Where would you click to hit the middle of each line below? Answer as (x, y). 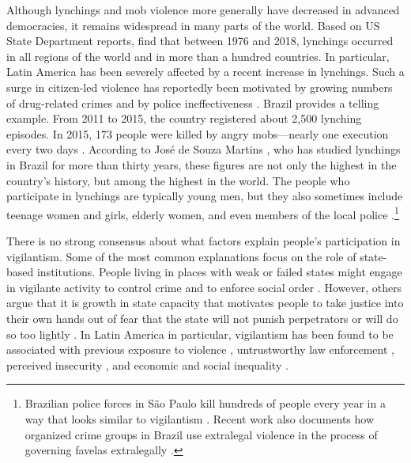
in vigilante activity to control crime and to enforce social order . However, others (204, 287)
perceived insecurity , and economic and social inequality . (147, 364)
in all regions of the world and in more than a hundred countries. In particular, (198, 56)
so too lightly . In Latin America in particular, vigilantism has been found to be (200, 334)
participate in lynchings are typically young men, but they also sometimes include (205, 196)
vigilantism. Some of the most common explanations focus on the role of (181, 256)
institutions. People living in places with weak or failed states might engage (219, 272)
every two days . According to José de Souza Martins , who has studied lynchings (204, 149)
